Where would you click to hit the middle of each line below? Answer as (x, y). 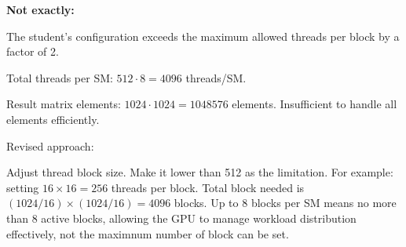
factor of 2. (33, 51)
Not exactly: (40, 9)
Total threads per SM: (60, 77)
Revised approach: (50, 145)
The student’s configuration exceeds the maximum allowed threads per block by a (203, 36)
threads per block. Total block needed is (208, 187)
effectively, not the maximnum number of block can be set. (148, 233)
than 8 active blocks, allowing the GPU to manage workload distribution (181, 218)
